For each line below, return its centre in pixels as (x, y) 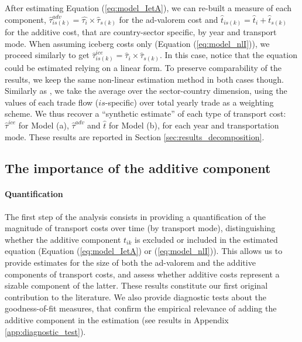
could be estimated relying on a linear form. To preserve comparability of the (143, 67)
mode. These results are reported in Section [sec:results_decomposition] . (135, 136)
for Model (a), (44, 125)
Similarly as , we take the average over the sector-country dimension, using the (146, 91)
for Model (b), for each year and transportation (194, 125)
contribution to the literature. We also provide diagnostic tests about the (135, 297)
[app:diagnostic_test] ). (45, 331)
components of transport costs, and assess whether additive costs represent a (142, 274)
